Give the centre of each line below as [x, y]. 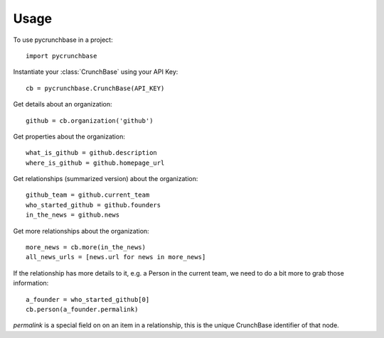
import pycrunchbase [62, 56]
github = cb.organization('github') [90, 120]
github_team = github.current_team [88, 195]
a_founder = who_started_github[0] [88, 299]
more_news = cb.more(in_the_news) [86, 247]
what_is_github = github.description [92, 153]
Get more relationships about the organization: [81, 231]
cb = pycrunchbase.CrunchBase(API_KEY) [95, 88]
